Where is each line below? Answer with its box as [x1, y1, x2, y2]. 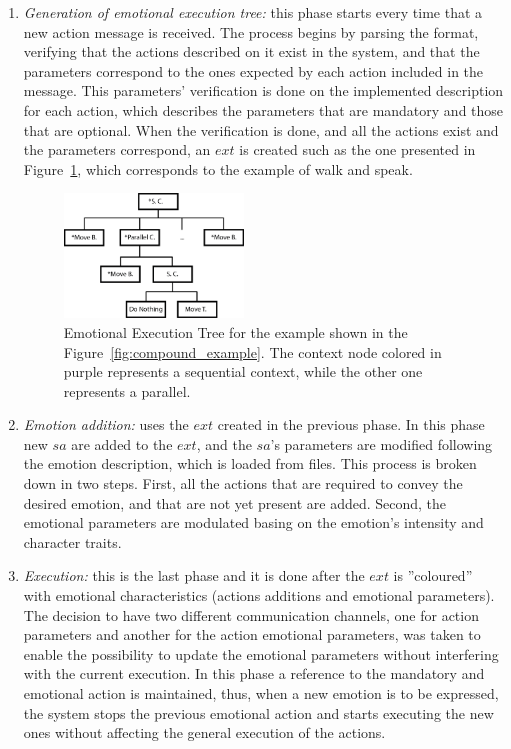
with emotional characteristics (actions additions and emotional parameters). [23, 585, 495, 606]
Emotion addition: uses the [23, 414, 189, 435]
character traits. [23, 531, 122, 552]
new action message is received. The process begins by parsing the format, [23, 21, 479, 42]
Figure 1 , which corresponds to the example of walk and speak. [23, 158, 413, 179]
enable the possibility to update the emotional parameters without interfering [23, 643, 499, 664]
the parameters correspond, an [23, 139, 211, 160]
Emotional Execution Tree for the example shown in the [63, 321, 408, 342]
